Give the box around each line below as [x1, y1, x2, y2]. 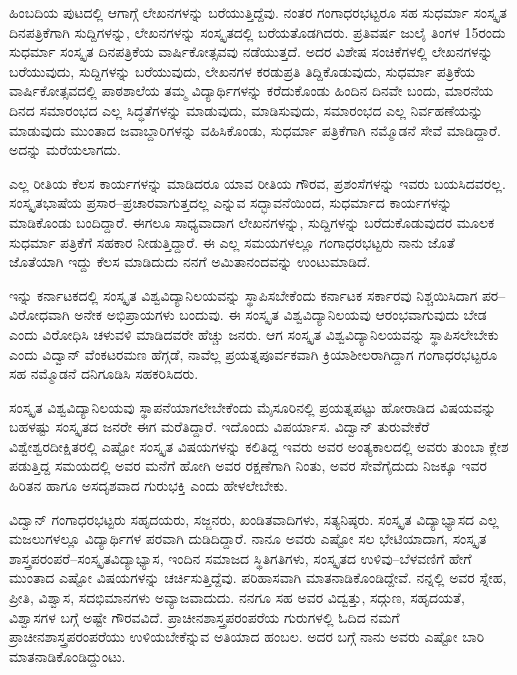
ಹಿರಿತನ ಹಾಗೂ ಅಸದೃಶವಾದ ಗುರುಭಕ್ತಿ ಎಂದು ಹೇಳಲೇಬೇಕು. [9, 475, 288, 496]
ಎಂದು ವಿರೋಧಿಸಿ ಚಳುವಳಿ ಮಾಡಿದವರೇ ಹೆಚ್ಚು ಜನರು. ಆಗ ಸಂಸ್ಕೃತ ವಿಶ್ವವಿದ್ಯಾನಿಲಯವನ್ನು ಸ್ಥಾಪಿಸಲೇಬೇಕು [9, 323, 499, 344]
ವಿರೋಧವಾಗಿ [9, 304, 70, 325]
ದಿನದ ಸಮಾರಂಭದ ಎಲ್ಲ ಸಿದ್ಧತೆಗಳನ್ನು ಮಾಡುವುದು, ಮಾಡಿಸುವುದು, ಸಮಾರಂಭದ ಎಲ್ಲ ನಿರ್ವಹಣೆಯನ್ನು [9, 99, 484, 120]
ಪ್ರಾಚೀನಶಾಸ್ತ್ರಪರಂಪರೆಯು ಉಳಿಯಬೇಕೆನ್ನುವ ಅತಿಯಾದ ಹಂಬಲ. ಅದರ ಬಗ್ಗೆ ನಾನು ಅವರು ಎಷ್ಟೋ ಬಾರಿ [9, 626, 485, 647]
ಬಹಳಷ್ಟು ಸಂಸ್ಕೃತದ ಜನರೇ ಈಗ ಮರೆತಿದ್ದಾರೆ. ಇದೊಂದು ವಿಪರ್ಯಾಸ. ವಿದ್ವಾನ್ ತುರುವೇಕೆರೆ [9, 416, 430, 437]
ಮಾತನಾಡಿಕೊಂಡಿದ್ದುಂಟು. [9, 645, 126, 666]
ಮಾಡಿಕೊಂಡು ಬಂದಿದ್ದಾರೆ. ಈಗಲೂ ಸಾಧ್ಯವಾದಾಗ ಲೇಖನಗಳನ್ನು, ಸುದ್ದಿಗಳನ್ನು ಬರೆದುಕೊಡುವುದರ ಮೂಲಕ [9, 211, 495, 232]
